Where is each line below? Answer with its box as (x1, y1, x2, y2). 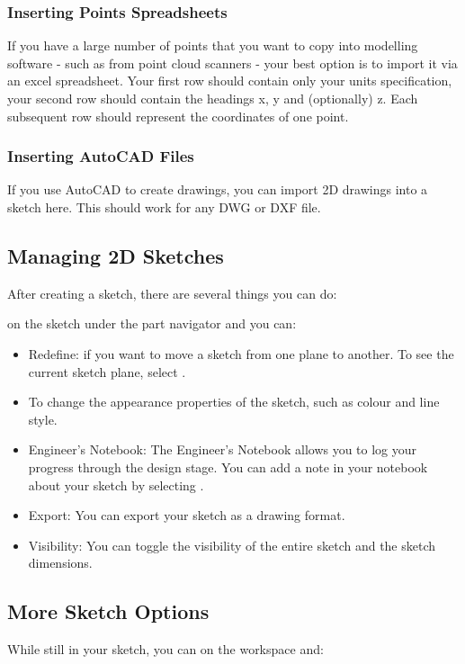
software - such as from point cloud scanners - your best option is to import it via (7, 53, 458, 72)
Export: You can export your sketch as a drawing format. (28, 506, 345, 525)
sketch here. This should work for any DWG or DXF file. (7, 198, 321, 216)
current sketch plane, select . (28, 362, 186, 381)
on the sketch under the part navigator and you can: (7, 314, 297, 333)
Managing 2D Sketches (7, 241, 224, 269)
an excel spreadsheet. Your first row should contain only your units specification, (7, 71, 452, 90)
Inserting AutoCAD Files (7, 145, 194, 167)
